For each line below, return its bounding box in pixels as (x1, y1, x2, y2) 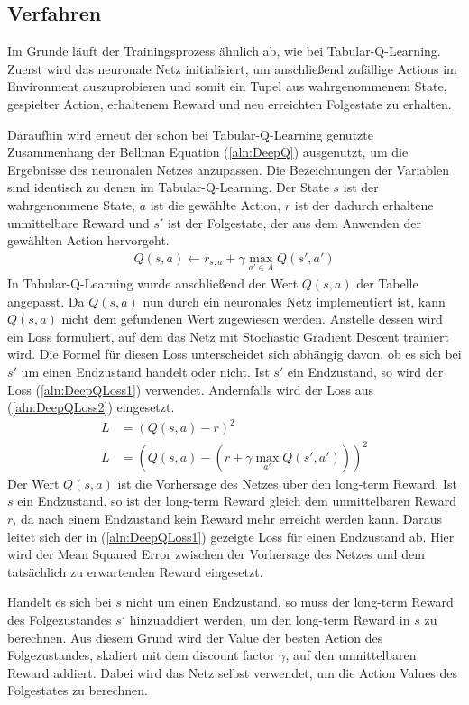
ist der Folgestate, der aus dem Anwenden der (168, 213, 421, 232)
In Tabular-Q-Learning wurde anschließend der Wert (7, 273, 299, 292)
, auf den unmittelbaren (285, 645, 417, 664)
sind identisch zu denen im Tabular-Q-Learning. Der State (7, 178, 329, 197)
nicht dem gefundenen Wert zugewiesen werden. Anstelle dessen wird (61, 309, 443, 328)
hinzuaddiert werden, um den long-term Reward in (129, 609, 410, 628)
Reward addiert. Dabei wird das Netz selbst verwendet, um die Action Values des (7, 663, 458, 682)
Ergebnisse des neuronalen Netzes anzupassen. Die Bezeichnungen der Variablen (7, 160, 450, 179)
